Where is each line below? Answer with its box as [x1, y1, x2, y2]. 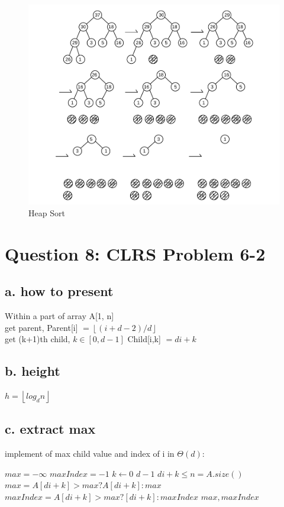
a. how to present [5, 282, 114, 300]
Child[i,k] [127, 333, 161, 345]
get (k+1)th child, [5, 333, 70, 345]
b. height [5, 362, 60, 380]
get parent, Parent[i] [5, 321, 78, 333]
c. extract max [5, 420, 96, 438]
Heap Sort [28, 206, 65, 219]
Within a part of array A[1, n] [5, 310, 114, 322]
